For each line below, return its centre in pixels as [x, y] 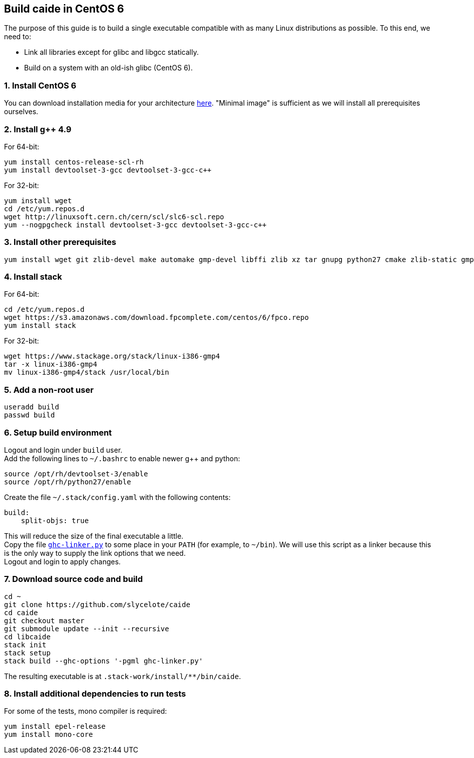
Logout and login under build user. [63, 450]
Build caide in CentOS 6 [64, 9]
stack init [25, 645]
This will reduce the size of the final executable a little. [94, 536]
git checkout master [44, 620]
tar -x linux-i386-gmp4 [51, 364]
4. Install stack [33, 277]
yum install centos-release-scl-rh [74, 162]
